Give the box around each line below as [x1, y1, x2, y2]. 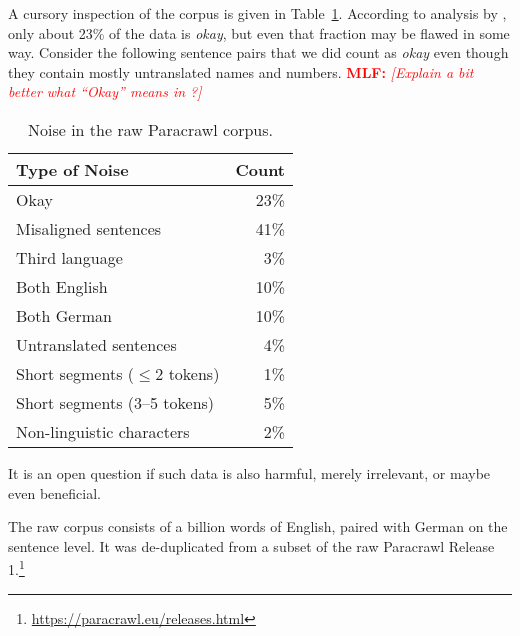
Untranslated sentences [16, 332, 177, 356]
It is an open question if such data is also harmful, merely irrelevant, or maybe [8, 462, 491, 483]
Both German [16, 303, 112, 327]
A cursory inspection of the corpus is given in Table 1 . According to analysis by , [8, 3, 507, 23]
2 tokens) [155, 361, 220, 385]
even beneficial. [8, 482, 101, 503]
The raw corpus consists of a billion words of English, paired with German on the [8, 516, 508, 537]
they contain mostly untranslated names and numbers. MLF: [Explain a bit [8, 61, 474, 82]
